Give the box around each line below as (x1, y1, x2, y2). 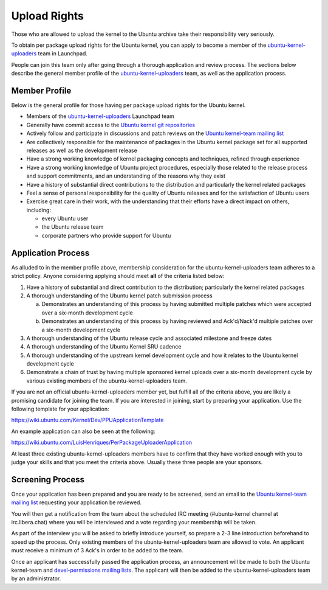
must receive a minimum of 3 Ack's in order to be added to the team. (11, 547, 183, 554)
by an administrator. (11, 575, 61, 582)
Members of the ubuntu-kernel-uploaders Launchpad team (26, 113, 174, 120)
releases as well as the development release (26, 147, 138, 154)
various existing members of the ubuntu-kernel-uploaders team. (26, 377, 188, 384)
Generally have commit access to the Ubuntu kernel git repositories (26, 121, 196, 128)
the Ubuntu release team (41, 223, 104, 231)
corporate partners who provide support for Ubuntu (41, 232, 171, 239)
